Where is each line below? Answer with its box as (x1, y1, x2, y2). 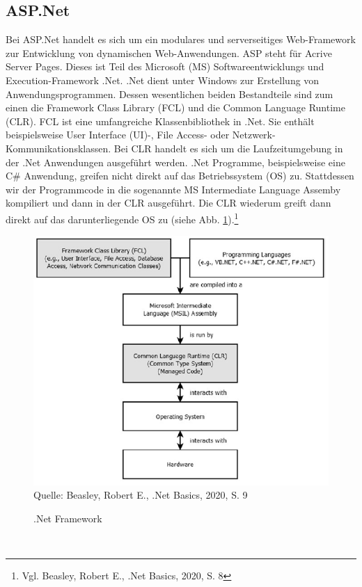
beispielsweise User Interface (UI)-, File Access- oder (6, 127, 230, 142)
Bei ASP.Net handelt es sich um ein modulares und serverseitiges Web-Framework (6, 32, 356, 47)
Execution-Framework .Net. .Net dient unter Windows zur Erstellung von (6, 72, 320, 87)
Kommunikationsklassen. (6, 140, 111, 155)
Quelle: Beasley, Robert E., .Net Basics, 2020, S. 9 (33, 488, 248, 502)
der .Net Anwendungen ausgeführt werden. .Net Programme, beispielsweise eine (6, 154, 345, 169)
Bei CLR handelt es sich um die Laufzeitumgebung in (113, 140, 343, 155)
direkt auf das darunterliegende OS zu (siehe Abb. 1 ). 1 (6, 209, 239, 226)
